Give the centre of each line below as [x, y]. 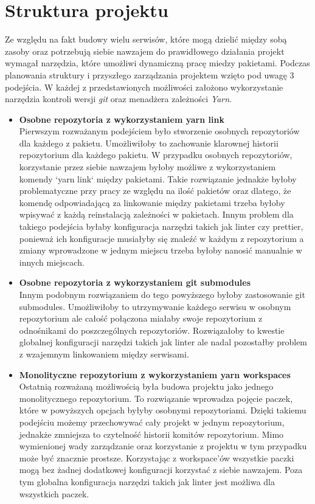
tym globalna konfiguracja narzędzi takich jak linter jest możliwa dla [147, 481]
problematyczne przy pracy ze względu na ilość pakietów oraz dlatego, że [155, 191]
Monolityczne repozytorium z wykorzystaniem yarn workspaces [155, 374]
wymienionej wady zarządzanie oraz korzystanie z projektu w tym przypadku [163, 446]
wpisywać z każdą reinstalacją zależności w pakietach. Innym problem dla [156, 214]
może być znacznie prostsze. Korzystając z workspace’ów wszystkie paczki [157, 457]
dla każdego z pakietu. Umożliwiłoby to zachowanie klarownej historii [149, 143]
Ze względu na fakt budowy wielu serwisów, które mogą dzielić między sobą [146, 39]
